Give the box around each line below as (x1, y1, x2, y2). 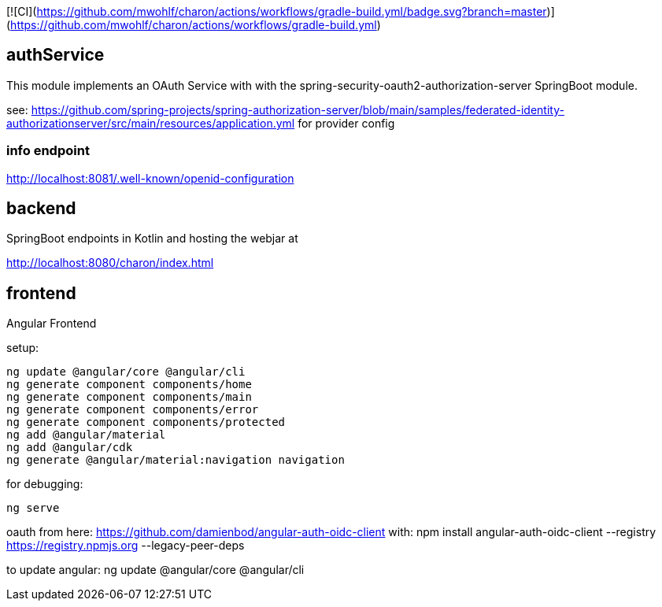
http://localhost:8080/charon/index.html (6, 256, 214, 270)
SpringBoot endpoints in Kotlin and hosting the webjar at (6, 231, 298, 246)
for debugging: (6, 477, 83, 491)
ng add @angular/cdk (6, 441, 133, 454)
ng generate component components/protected (6, 416, 286, 429)
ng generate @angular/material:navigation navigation (6, 453, 345, 467)
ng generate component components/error (6, 403, 259, 416)
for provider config (298, 116, 395, 130)
